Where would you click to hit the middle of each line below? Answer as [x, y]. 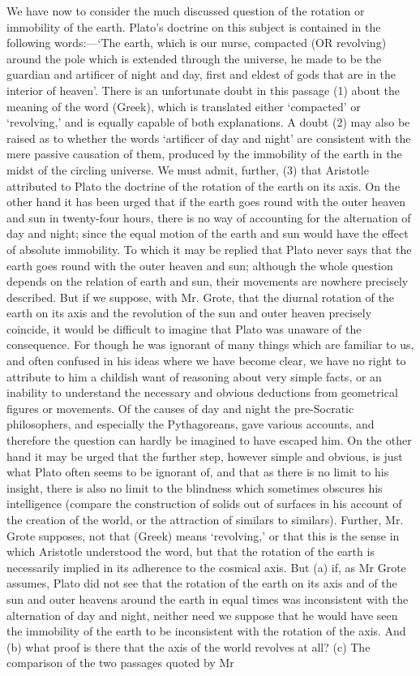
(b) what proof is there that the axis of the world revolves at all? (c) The [189, 646]
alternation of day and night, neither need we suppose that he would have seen [202, 615]
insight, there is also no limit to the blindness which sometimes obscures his [195, 487]
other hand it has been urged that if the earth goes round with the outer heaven [206, 202]
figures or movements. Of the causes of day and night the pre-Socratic [180, 408]
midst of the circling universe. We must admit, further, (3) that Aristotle [188, 169]
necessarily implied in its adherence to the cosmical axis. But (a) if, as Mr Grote [206, 567]
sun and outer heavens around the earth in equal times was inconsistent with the [208, 598]
